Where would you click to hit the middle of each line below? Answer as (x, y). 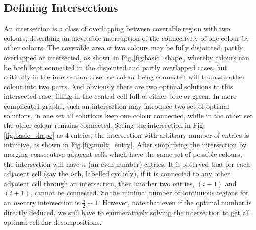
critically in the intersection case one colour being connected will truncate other (125, 77)
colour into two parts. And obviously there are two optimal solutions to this (119, 86)
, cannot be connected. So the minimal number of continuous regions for (139, 193)
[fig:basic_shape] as (34, 134)
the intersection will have (42, 164)
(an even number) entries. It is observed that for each (169, 164)
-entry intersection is (49, 202)
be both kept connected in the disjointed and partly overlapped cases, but (116, 67)
